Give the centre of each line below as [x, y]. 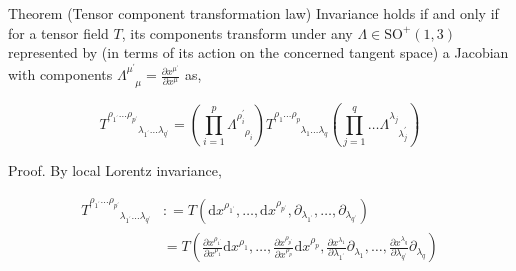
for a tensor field [58, 32]
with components [60, 74]
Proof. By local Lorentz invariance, [115, 170]
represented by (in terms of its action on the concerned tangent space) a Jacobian [258, 52]
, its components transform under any [237, 32]
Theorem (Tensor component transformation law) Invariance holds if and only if [253, 13]
